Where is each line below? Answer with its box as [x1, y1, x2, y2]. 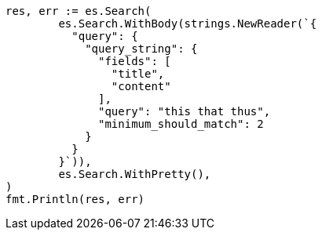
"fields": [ [98, 55, 171, 67]
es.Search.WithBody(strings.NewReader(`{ [58, 17, 317, 30]
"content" [111, 80, 171, 93]
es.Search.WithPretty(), [58, 168, 211, 180]
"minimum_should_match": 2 [98, 118, 264, 130]
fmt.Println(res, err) [5, 193, 145, 205]
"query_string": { [85, 42, 198, 55]
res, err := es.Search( [5, 5, 152, 17]
